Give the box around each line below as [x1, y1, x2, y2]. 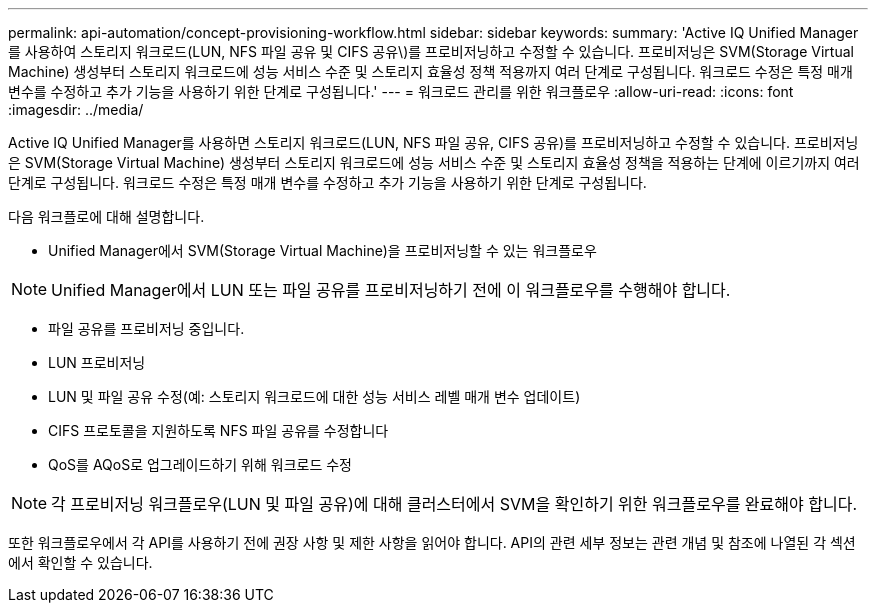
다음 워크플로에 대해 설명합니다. [8, 208, 205, 225]
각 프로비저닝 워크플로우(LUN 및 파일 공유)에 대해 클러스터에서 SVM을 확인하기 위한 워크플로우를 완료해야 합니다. [51, 494, 858, 514]
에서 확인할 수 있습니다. [8, 554, 153, 571]
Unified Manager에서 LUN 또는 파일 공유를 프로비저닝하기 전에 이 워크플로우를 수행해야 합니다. [51, 280, 731, 300]
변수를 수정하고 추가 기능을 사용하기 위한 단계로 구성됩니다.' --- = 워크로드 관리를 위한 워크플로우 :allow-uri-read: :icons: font [8, 83, 794, 100]
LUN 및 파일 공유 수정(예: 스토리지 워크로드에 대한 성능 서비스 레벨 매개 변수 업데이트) [48, 388, 581, 405]
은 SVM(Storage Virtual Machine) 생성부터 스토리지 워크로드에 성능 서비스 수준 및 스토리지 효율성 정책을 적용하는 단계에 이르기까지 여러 [8, 154, 860, 171]
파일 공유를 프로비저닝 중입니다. [48, 320, 245, 337]
